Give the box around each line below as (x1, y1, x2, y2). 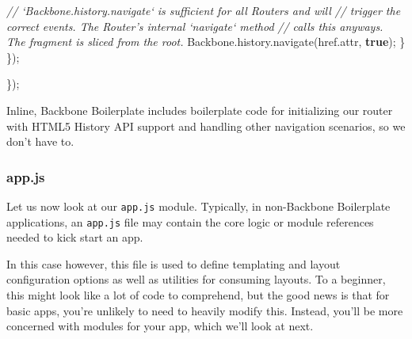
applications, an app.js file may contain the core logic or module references (6, 213, 374, 230)
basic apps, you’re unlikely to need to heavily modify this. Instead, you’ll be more (6, 302, 403, 318)
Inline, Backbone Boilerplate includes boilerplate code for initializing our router (6, 101, 393, 118)
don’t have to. (6, 133, 74, 150)
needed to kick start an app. (6, 229, 143, 246)
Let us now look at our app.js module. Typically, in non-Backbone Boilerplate (6, 197, 391, 214)
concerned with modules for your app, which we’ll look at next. (6, 318, 314, 334)
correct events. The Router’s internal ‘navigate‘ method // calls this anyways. (6, 17, 383, 34)
